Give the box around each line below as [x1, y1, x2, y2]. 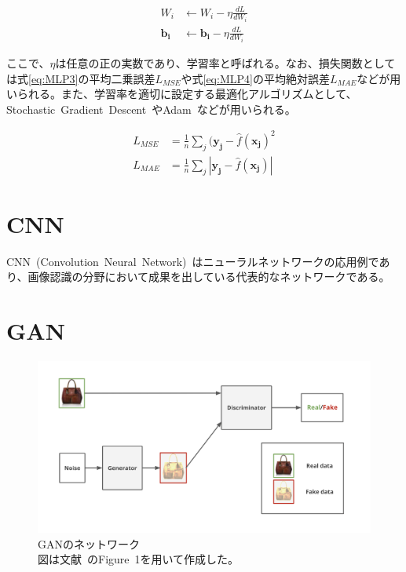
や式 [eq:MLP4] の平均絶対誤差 [181, 70, 330, 86]
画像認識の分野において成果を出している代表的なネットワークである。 [27, 268, 390, 285]
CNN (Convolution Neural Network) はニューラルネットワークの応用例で [6, 253, 379, 269]
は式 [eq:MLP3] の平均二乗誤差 [6, 70, 155, 86]
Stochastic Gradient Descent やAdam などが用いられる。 [6, 100, 296, 117]
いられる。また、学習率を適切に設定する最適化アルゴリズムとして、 [6, 86, 357, 102]
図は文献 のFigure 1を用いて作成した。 [38, 551, 240, 567]
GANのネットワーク [38, 535, 140, 552]
